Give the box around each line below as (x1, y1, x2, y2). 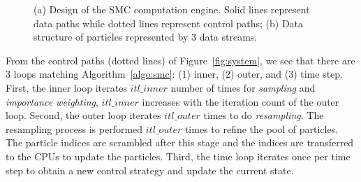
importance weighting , (6, 94, 98, 108)
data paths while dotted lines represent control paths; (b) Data (34, 15, 304, 30)
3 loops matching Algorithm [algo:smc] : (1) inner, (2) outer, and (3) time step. (6, 66, 343, 81)
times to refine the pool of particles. (184, 121, 339, 136)
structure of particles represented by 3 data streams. (34, 29, 258, 44)
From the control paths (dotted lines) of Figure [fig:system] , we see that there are (6, 52, 355, 67)
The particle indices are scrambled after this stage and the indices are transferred (6, 135, 354, 150)
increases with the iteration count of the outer (142, 94, 339, 108)
